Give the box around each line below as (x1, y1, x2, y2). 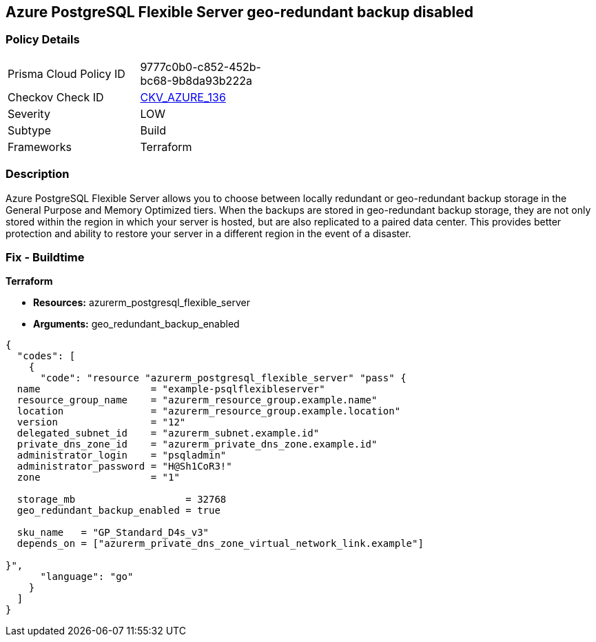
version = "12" (17, 417, 186, 428)
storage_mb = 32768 (17, 494, 227, 505)
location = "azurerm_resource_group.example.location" (17, 405, 401, 417)
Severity (8, 106, 50, 121)
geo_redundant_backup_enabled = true (17, 505, 220, 516)
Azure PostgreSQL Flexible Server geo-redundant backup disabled (6, 3, 473, 21)
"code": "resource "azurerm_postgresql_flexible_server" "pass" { (40, 372, 407, 384)
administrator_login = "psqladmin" (17, 450, 227, 461)
